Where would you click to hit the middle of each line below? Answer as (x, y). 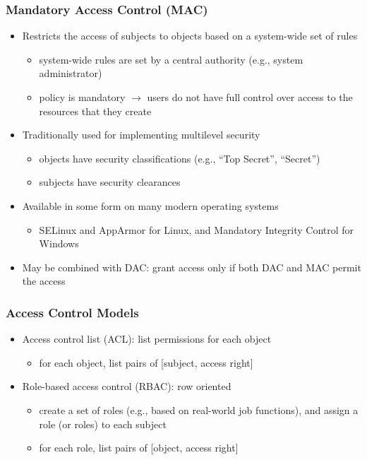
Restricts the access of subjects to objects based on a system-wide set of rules (190, 36)
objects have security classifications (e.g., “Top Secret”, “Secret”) (180, 158)
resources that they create (95, 111)
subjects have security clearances (110, 182)
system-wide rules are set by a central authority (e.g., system (171, 59)
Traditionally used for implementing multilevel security (141, 135)
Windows (59, 243)
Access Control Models (72, 312)
